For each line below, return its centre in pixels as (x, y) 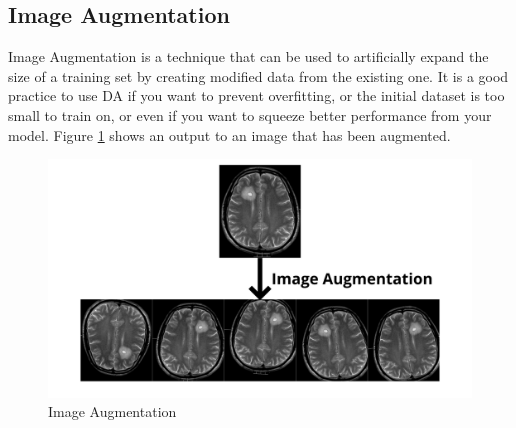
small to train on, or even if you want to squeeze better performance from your (250, 114)
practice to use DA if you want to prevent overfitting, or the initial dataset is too (256, 95)
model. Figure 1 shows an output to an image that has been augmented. (229, 134)
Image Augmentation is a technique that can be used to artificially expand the (248, 56)
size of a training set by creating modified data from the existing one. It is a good (258, 75)
